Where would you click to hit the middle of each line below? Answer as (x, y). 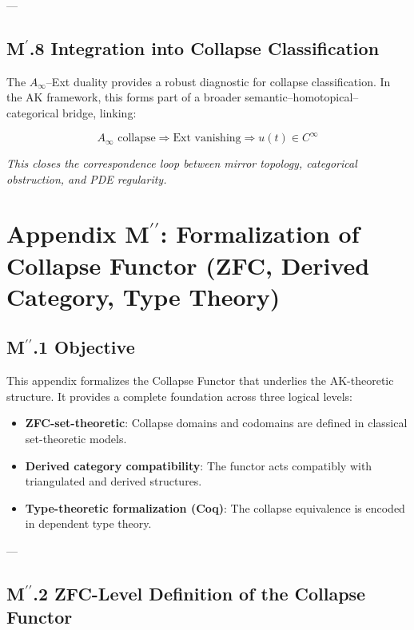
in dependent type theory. (88, 523)
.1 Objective (84, 347)
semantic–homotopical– (302, 97)
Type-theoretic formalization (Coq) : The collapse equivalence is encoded (215, 507)
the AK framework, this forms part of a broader (124, 97)
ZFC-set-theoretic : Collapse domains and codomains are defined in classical (216, 423)
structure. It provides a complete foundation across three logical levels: (180, 396)
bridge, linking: (100, 112)
